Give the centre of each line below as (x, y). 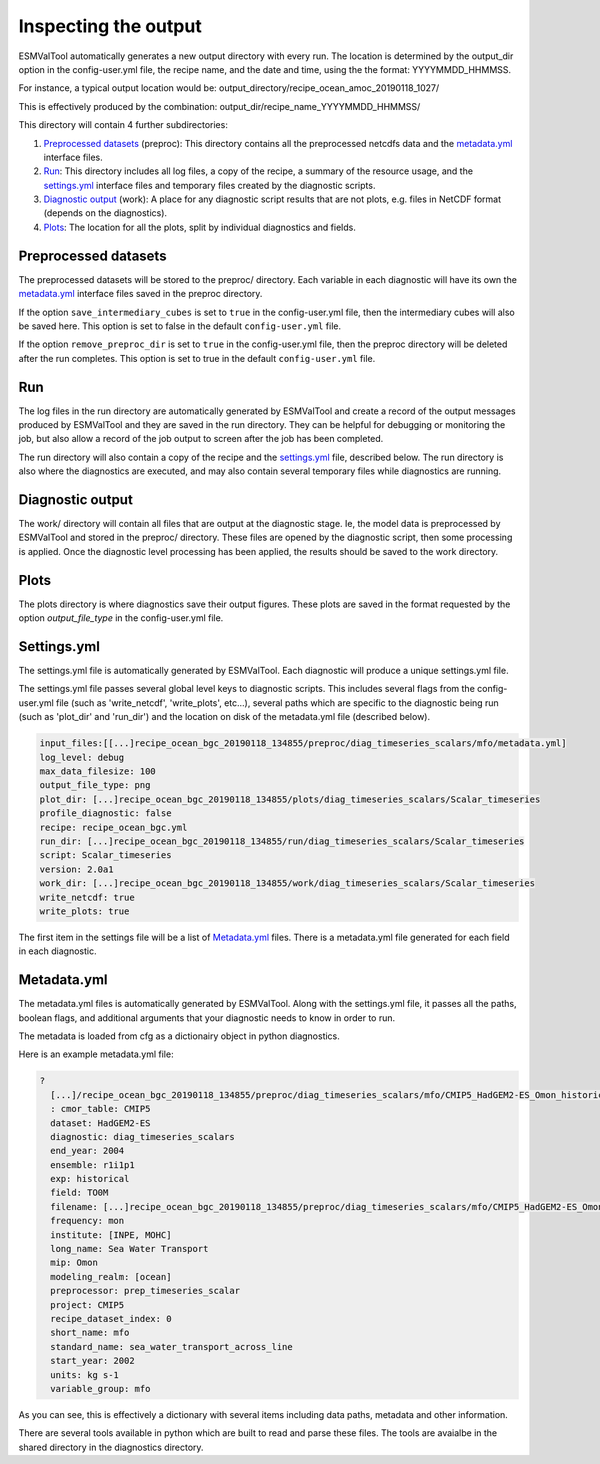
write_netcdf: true (87, 897)
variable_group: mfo (100, 1388)
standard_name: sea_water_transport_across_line (172, 1346)
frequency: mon (87, 1221)
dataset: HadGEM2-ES (100, 1123)
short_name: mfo (90, 1333)
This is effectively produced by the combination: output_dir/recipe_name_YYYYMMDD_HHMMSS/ (219, 106)
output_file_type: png (95, 785)
